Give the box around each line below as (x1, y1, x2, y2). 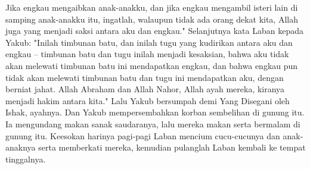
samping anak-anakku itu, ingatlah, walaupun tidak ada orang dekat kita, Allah (5, 12, 298, 25)
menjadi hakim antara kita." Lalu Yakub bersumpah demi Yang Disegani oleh (5, 94, 290, 107)
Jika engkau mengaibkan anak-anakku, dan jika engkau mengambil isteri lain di (5, 1, 298, 13)
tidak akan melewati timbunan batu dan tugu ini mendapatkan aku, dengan (5, 71, 284, 83)
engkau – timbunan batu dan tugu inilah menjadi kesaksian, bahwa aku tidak (5, 48, 289, 60)
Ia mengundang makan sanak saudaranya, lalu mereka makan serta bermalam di (5, 117, 300, 130)
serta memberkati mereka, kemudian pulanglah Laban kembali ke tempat (38, 141, 306, 154)
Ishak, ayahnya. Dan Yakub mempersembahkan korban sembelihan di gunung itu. (5, 106, 305, 118)
